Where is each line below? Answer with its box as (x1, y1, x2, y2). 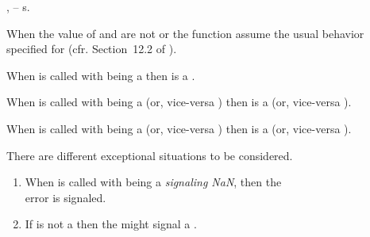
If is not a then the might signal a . (25, 216, 197, 232)
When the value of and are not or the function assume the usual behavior (6, 25, 364, 41)
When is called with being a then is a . (6, 67, 195, 83)
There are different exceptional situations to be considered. (6, 147, 293, 163)
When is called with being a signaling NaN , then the (25, 174, 282, 190)
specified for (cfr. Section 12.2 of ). (6, 40, 177, 57)
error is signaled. (25, 189, 106, 205)
